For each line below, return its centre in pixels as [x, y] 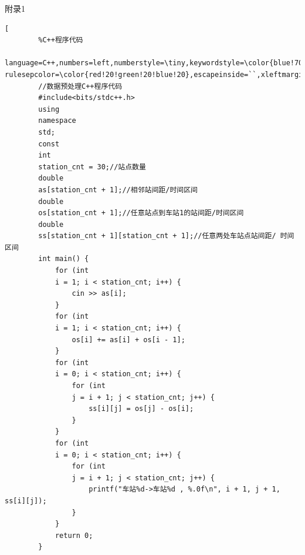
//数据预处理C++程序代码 [80, 86]
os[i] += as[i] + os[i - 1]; [128, 340]
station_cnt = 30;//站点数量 [92, 167]
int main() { [64, 259]
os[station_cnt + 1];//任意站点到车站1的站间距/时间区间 [141, 213]
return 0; [74, 535]
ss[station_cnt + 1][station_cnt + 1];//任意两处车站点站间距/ [157, 236]
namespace [57, 121]
